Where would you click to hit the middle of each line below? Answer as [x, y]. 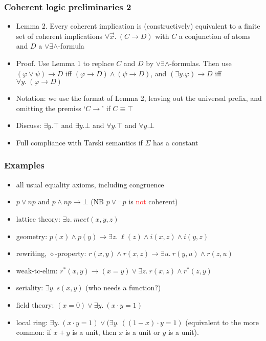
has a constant [176, 142]
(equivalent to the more [222, 322]
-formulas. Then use [201, 63]
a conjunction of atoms [215, 36]
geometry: [32, 236]
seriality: [30, 287]
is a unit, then [94, 332]
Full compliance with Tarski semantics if [79, 142]
